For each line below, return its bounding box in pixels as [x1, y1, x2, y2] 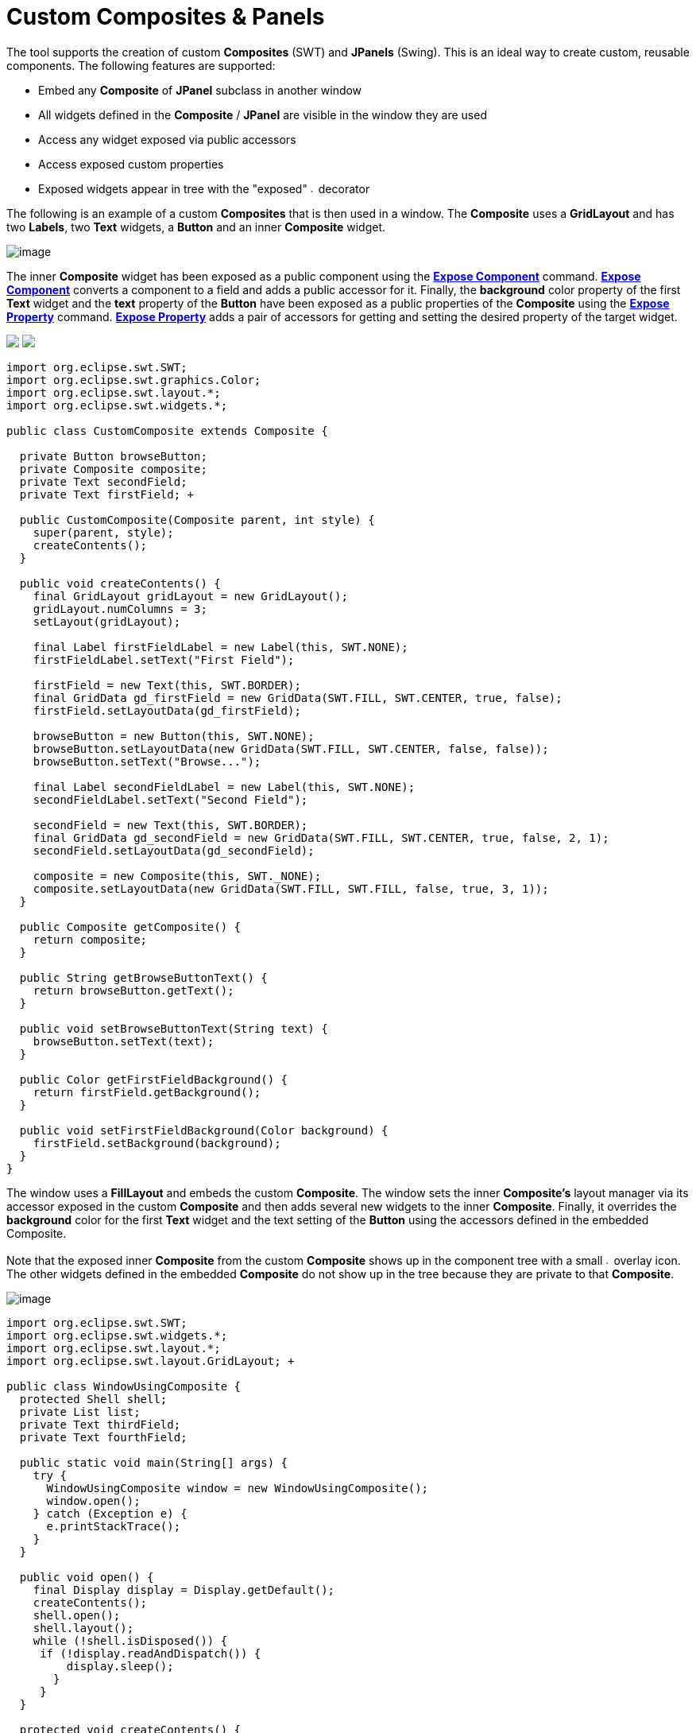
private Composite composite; [19, 462, 207, 475]
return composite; [33, 932, 148, 946]
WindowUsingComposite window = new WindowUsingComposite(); [46, 1481, 429, 1495]
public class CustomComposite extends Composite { [6, 424, 328, 437]
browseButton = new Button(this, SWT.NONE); [33, 729, 315, 742]
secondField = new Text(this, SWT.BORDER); [33, 818, 308, 832]
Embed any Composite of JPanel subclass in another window [38, 83, 362, 97]
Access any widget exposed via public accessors [38, 132, 296, 146]
